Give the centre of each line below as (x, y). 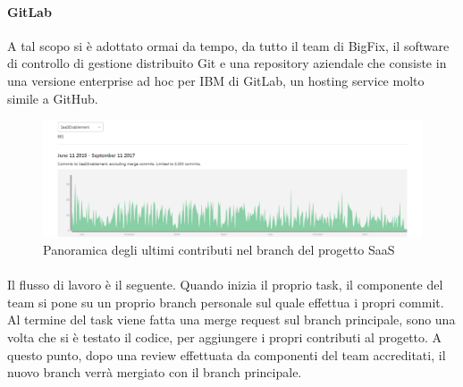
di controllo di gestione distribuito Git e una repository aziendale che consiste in (227, 63)
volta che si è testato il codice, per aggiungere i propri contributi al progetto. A (225, 337)
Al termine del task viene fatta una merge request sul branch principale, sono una (231, 320)
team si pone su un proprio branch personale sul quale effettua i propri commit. (226, 302)
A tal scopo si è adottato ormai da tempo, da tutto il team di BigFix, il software (228, 45)
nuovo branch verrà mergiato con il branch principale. (155, 372)
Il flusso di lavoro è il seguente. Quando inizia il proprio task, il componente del (225, 285)
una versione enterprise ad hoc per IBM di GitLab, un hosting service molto (216, 80)
